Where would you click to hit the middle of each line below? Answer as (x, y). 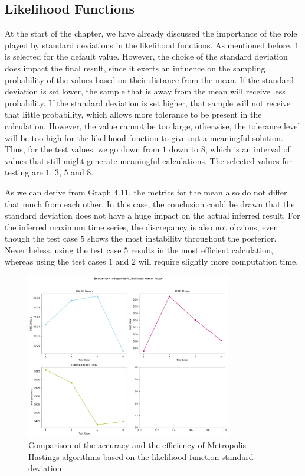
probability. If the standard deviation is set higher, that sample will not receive (148, 102)
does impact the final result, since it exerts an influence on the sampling (135, 68)
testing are (24, 172)
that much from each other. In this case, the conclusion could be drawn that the (150, 203)
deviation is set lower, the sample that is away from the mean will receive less (145, 91)
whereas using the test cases (55, 261)
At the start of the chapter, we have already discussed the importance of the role (151, 33)
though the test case (41, 238)
